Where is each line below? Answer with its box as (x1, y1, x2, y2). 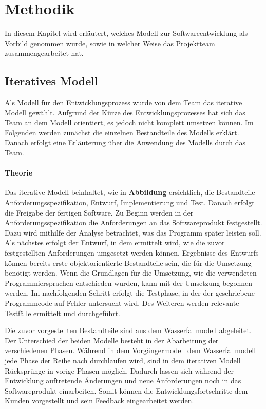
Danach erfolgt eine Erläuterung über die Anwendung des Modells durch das (5, 137, 246, 148)
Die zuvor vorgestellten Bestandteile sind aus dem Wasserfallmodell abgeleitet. (5, 325, 252, 336)
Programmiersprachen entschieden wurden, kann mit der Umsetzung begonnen (5, 277, 253, 288)
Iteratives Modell (5, 73, 98, 89)
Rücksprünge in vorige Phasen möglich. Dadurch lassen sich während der (5, 365, 234, 376)
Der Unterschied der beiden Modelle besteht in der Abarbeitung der (5, 335, 219, 345)
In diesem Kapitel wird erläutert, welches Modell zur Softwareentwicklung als (5, 28, 248, 38)
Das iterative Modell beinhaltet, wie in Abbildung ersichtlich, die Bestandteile (5, 187, 255, 198)
